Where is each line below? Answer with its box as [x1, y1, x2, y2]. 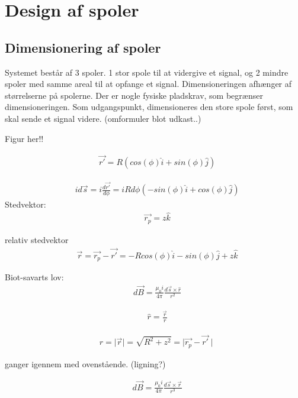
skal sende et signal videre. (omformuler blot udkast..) [5, 112, 201, 124]
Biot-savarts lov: [5, 271, 64, 283]
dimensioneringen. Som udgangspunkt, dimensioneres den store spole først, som [5, 101, 293, 113]
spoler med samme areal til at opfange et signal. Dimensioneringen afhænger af [5, 77, 292, 90]
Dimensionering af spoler [5, 38, 161, 56]
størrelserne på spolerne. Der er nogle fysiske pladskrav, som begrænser [5, 89, 263, 101]
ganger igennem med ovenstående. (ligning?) [5, 357, 166, 370]
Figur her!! [5, 132, 44, 144]
